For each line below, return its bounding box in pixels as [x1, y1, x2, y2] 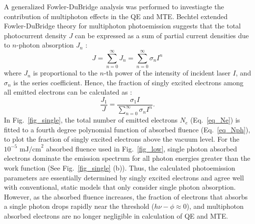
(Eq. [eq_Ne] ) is [190, 115, 240, 125]
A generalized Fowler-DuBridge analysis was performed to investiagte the [4, 1, 224, 11]
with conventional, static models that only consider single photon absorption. [4, 182, 236, 192]
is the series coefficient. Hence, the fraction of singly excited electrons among [13, 77, 244, 87]
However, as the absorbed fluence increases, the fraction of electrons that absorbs [4, 191, 248, 201]
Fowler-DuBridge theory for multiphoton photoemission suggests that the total [4, 21, 241, 31]
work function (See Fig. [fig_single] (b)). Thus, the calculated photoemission [4, 163, 235, 173]
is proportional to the [33, 68, 98, 78]
